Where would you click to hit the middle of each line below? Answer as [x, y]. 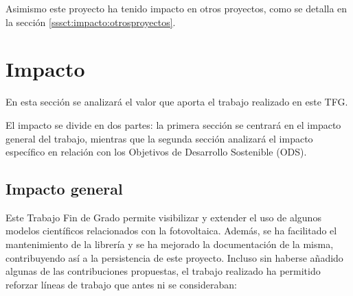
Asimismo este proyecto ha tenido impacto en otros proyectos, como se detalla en [176, 8]
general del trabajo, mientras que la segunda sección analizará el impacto [159, 138]
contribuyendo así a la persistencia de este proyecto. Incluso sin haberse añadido [174, 257]
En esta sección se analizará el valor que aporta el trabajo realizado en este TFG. [177, 102]
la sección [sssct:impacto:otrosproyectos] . [91, 22]
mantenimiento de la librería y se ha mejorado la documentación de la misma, [170, 244]
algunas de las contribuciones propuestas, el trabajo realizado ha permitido [163, 271]
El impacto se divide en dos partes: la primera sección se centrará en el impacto [173, 124]
